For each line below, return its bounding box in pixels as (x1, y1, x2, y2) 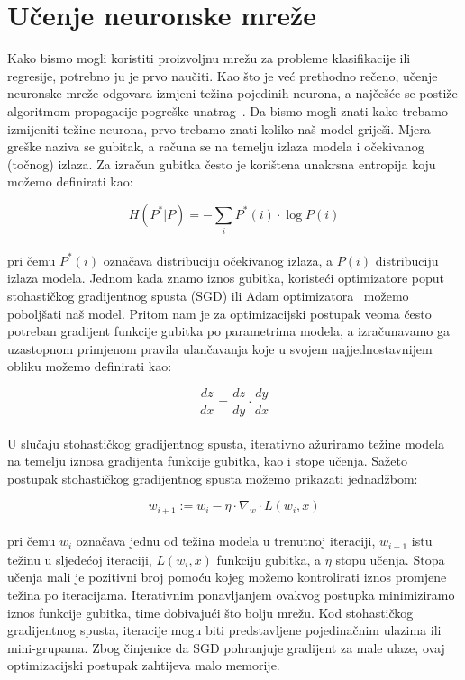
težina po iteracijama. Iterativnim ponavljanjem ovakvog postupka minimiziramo (7, 585, 455, 604)
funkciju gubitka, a (216, 549, 322, 568)
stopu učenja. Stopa (335, 549, 445, 568)
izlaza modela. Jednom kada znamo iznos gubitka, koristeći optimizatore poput (7, 268, 444, 287)
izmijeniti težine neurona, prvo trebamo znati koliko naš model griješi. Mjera (7, 119, 431, 138)
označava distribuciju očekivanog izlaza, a (103, 250, 333, 269)
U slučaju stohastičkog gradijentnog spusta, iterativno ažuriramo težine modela (7, 433, 445, 452)
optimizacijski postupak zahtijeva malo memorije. (7, 656, 280, 675)
